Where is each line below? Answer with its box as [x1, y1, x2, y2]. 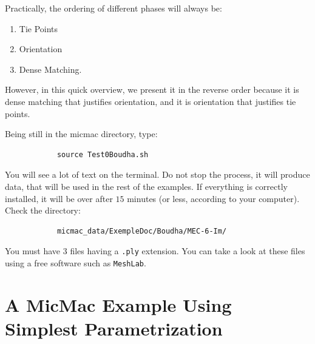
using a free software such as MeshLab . [5, 256, 146, 269]
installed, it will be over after [5, 192, 113, 204]
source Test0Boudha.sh [56, 150, 149, 159]
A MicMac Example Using [5, 292, 232, 317]
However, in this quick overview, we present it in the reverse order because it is [5, 83, 299, 96]
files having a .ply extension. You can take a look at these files [70, 245, 305, 257]
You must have [5, 245, 61, 257]
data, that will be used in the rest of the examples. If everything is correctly [5, 180, 288, 192]
